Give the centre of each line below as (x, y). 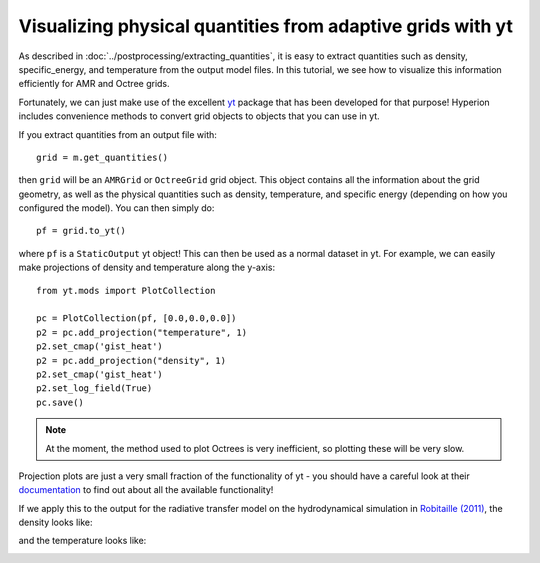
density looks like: (55, 522)
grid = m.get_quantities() (102, 157)
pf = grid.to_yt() (81, 231)
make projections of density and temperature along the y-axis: (146, 267)
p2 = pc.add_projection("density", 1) (131, 360)
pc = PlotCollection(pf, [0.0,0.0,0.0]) (136, 318)
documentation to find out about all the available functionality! (146, 490)
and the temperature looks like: (82, 541)
